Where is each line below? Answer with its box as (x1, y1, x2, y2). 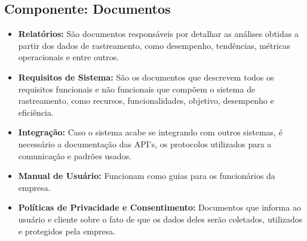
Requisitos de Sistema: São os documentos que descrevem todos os (18, 70, 274, 83)
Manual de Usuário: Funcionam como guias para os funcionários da (18, 169, 275, 182)
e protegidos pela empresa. (18, 224, 116, 237)
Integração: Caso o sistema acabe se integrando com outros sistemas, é (18, 126, 283, 138)
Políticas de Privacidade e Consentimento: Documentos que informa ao (18, 201, 301, 214)
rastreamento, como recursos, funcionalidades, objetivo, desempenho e (18, 94, 274, 107)
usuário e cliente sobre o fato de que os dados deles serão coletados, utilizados (18, 212, 303, 225)
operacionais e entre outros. (18, 51, 119, 63)
